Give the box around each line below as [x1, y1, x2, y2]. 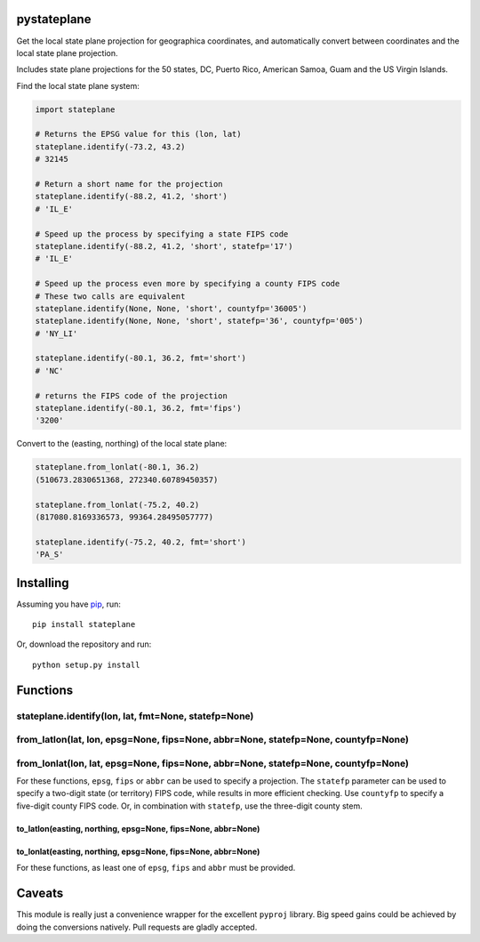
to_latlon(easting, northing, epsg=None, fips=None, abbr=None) [16, 823, 260, 833]
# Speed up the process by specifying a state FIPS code [35, 229, 289, 239]
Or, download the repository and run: [16, 639, 152, 649]
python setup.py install [32, 659, 140, 670]
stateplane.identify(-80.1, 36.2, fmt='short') [35, 353, 246, 364]
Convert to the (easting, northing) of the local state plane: [16, 439, 228, 449]
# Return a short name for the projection [35, 179, 223, 189]
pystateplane [16, 12, 92, 27]
